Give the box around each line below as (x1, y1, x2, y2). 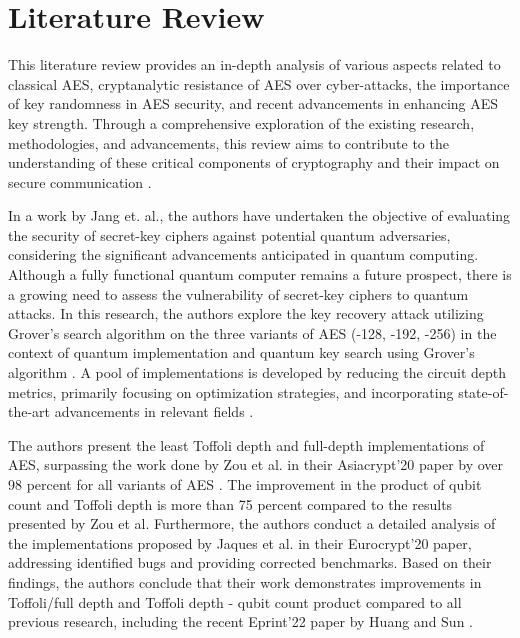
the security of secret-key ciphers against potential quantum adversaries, (8, 224, 451, 245)
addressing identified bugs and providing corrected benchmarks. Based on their (8, 552, 492, 573)
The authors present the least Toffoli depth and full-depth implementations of (8, 434, 485, 455)
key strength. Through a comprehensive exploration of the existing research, (8, 112, 475, 133)
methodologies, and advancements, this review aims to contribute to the (8, 132, 449, 153)
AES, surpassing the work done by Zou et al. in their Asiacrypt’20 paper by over (8, 454, 504, 475)
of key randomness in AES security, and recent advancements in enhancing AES (8, 93, 499, 114)
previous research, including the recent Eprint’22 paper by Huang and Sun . (8, 611, 473, 632)
